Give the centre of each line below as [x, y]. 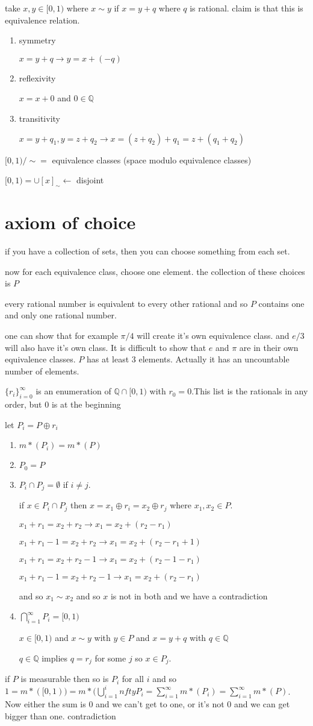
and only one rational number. [61, 315]
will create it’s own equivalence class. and [213, 336]
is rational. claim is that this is [246, 8]
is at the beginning [86, 404]
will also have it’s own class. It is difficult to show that [106, 347]
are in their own [269, 347]
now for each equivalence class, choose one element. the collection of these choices [155, 271]
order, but [23, 404]
